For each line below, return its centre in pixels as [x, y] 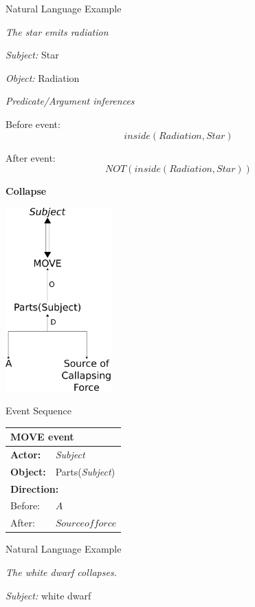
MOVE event [42, 437]
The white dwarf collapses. [61, 572]
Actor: [26, 454]
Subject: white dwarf [48, 595]
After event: [31, 157]
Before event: [33, 124]
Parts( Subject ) [85, 471]
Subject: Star [32, 55]
